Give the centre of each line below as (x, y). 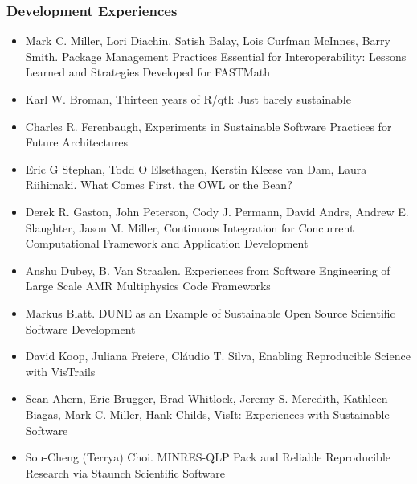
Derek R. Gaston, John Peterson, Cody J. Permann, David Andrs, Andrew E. (217, 211)
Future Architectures (76, 142)
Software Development (80, 328)
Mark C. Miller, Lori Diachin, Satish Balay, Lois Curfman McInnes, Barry (208, 41)
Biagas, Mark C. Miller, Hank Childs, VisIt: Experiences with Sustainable (207, 414)
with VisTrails (60, 371)
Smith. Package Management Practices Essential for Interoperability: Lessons (216, 56)
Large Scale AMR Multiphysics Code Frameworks (148, 286)
